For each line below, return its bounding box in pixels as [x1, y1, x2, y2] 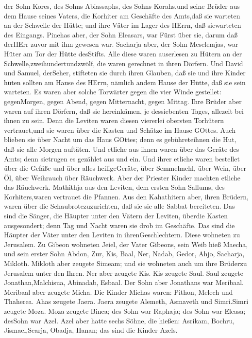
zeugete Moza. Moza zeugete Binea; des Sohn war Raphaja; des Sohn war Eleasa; [4, 306, 246, 316]
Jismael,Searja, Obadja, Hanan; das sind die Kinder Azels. [4, 325, 178, 335]
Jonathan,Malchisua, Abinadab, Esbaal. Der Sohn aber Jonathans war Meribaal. [4, 277, 244, 287]
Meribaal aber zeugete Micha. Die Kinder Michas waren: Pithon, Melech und [4, 286, 233, 297]
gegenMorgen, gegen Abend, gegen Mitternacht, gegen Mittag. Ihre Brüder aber [4, 96, 242, 106]
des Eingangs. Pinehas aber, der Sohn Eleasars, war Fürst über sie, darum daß [4, 29, 238, 39]
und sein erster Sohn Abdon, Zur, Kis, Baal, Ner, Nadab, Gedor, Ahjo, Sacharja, [4, 249, 245, 259]
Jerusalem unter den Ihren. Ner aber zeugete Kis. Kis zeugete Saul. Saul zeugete [4, 267, 243, 278]
